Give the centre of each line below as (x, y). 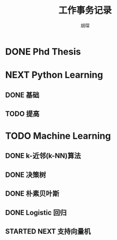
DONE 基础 (22, 95)
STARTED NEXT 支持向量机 (48, 232)
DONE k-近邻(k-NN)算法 (43, 156)
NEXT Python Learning (54, 75)
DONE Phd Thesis (43, 52)
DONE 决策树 (26, 175)
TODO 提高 (22, 114)
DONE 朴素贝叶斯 (32, 194)
